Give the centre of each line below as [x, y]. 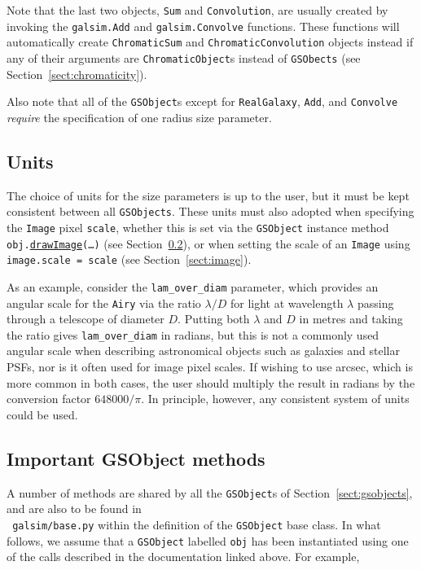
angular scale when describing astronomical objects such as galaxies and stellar [203, 351]
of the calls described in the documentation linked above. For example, [183, 557]
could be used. [42, 414]
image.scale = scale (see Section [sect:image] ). [129, 259]
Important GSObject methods [136, 458]
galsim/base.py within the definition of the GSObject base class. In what [197, 524]
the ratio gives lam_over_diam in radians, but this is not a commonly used [193, 334]
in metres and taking [351, 319]
